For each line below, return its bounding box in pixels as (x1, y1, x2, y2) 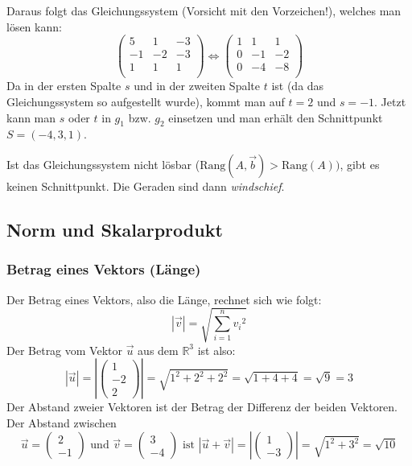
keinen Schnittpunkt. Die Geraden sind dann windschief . (6, 177, 285, 194)
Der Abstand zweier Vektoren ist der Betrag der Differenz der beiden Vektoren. (6, 398, 398, 415)
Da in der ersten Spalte (6, 77, 122, 94)
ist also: (197, 341, 236, 358)
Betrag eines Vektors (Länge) (6, 259, 201, 279)
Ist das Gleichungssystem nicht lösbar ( (6, 155, 200, 172)
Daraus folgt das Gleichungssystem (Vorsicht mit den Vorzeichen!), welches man (6, 2, 402, 19)
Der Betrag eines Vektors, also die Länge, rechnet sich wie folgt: (6, 291, 322, 307)
